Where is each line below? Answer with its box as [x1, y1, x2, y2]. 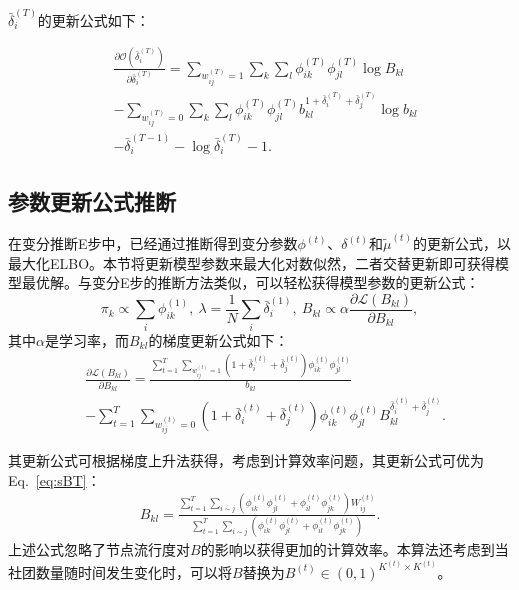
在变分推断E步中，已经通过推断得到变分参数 [8, 233, 298, 254]
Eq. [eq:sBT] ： [8, 469, 101, 490]
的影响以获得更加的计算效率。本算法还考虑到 [200, 539, 495, 560]
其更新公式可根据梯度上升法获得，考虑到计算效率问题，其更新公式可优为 [8, 450, 484, 471]
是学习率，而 [44, 329, 129, 350]
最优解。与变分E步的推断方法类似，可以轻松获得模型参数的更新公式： [21, 272, 480, 293]
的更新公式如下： [37, 9, 150, 30]
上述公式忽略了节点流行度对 [8, 539, 190, 560]
